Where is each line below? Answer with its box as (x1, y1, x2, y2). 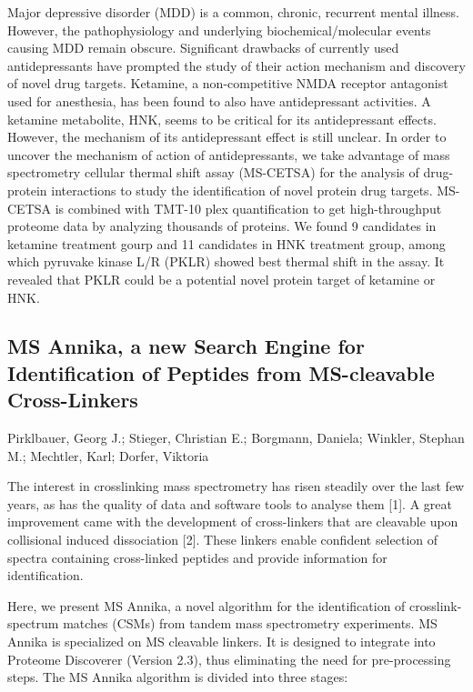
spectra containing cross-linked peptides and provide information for (7, 547, 387, 567)
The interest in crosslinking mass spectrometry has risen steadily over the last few (7, 476, 465, 496)
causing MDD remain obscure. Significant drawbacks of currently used (7, 38, 399, 57)
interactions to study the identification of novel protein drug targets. (51, 180, 433, 199)
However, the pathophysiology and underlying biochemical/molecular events (7, 20, 431, 39)
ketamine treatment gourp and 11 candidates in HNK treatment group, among (7, 234, 446, 253)
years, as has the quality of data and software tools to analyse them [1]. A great (7, 494, 452, 513)
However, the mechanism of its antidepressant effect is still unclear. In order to (7, 127, 447, 146)
